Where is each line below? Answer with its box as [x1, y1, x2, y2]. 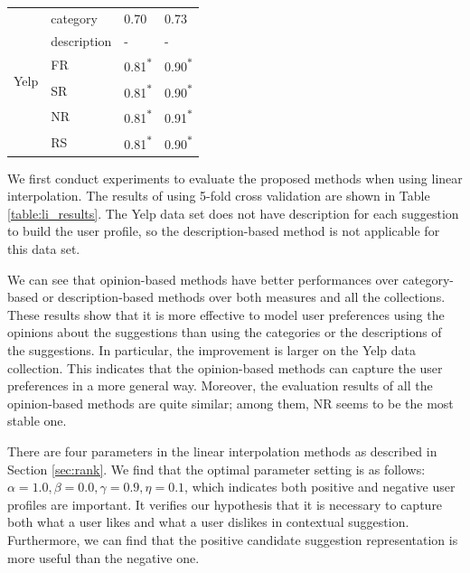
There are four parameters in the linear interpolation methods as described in [7, 442, 437, 460]
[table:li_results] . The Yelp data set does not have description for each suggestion [7, 203, 459, 222]
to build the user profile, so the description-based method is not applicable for [7, 221, 440, 240]
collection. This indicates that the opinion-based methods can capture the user [7, 358, 443, 377]
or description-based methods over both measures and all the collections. [42, 287, 446, 306]
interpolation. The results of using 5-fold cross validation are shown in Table [7, 186, 430, 205]
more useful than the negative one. [7, 548, 200, 567]
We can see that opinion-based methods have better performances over [7, 269, 399, 288]
